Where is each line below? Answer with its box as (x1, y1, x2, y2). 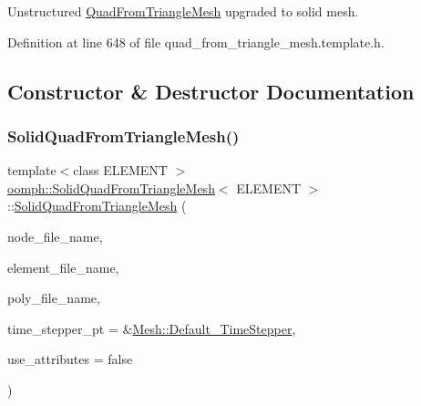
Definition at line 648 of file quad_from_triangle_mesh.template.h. (7, 32, 385, 51)
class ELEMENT (73, 161, 168, 180)
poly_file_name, (7, 288, 100, 307)
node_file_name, (7, 226, 103, 245)
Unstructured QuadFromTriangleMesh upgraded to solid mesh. (7, 2, 359, 20)
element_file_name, (7, 257, 119, 276)
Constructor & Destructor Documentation (7, 77, 415, 105)
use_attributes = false (7, 349, 133, 369)
